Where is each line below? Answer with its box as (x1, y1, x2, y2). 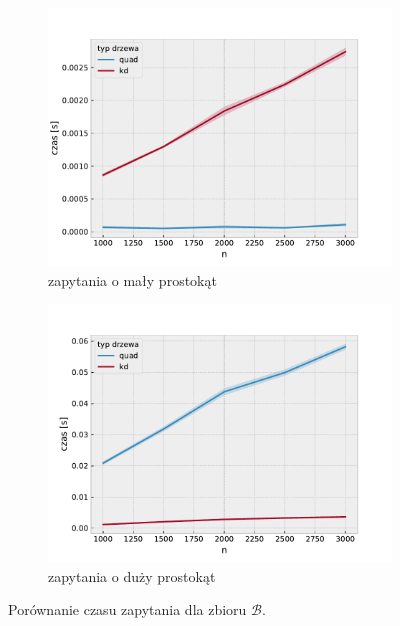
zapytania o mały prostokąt (48, 269, 217, 290)
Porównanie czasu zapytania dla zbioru (8, 599, 247, 620)
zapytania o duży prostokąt (48, 565, 216, 586)
